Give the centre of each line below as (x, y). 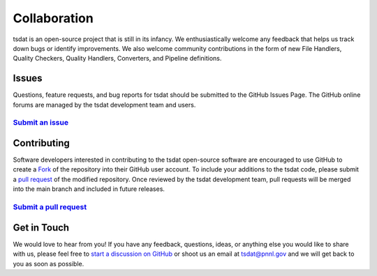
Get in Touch (41, 228)
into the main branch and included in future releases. (89, 189)
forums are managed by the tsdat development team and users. (104, 105)
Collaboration (53, 18)
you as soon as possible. (49, 263)
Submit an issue (41, 123)
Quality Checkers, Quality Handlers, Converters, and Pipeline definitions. (117, 59)
